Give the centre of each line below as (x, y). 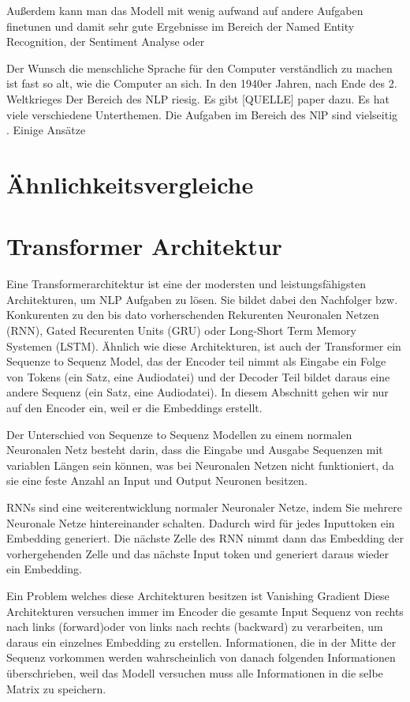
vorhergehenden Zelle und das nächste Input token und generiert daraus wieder (198, 553)
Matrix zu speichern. (56, 688)
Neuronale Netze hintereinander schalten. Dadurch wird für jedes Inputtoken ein (201, 522)
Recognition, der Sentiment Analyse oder (106, 41)
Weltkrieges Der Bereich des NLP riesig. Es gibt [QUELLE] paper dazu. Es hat (198, 98)
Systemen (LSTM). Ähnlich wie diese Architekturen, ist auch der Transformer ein (204, 345)
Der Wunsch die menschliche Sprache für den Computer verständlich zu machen (199, 68)
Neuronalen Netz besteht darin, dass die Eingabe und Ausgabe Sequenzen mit (195, 450)
